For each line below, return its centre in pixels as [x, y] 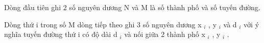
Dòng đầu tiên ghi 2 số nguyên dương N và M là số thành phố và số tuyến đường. [132, 7]
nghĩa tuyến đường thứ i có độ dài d [61, 34]
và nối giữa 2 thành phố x [165, 34]
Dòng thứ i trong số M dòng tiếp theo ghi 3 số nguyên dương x [103, 24]
